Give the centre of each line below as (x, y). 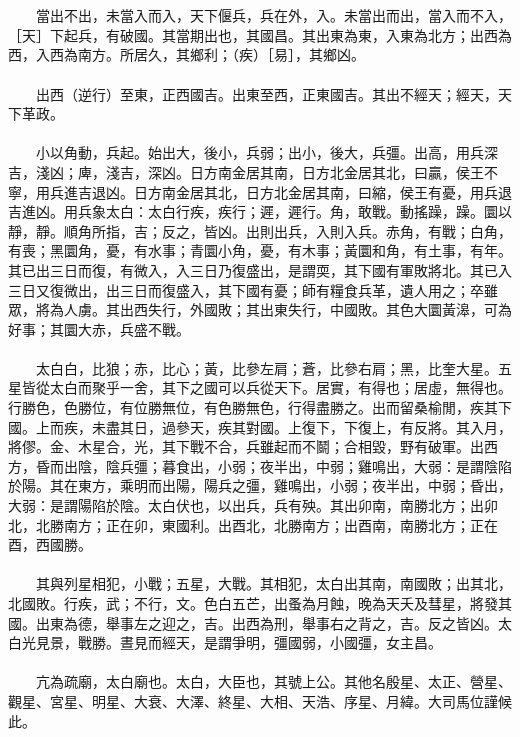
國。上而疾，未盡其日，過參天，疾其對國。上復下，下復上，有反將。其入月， (260, 426)
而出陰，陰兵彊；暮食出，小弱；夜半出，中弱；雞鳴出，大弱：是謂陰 (273, 465)
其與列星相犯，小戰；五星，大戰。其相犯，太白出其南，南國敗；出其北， (273, 583)
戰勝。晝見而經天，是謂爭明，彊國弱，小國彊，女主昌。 (259, 642)
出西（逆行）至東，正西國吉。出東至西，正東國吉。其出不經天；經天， (266, 93)
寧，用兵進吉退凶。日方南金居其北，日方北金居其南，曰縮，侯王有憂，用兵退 (260, 191)
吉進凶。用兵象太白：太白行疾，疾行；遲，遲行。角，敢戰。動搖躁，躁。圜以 (260, 211)
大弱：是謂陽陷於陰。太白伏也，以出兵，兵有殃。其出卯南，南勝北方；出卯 (253, 505)
